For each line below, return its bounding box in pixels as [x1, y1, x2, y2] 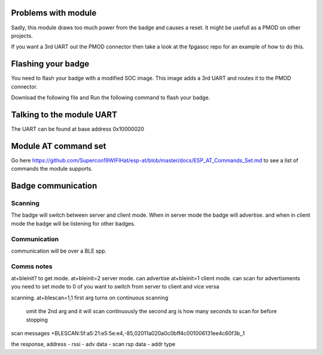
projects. [11, 32, 33, 39]
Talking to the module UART [11, 110, 118, 120]
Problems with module [11, 8, 97, 18]
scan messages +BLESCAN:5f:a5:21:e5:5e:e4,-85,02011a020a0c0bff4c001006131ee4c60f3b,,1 [11, 329, 245, 336]
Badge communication [11, 181, 97, 191]
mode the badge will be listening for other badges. [11, 220, 136, 227]
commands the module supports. [11, 165, 93, 172]
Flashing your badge [11, 59, 90, 69]
